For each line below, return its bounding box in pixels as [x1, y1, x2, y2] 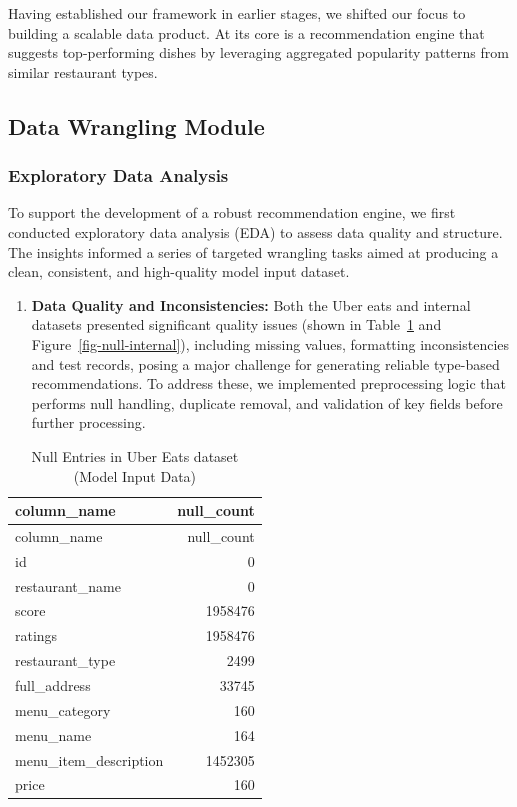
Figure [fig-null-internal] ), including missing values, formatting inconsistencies [31, 333, 510, 354]
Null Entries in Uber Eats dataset [31, 445, 239, 466]
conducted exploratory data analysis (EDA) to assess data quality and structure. [8, 221, 503, 242]
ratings [15, 625, 58, 646]
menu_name [15, 724, 92, 745]
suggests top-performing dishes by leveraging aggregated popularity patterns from [8, 42, 509, 63]
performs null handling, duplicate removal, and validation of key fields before [31, 392, 503, 413]
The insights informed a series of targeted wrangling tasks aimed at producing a [8, 241, 499, 262]
